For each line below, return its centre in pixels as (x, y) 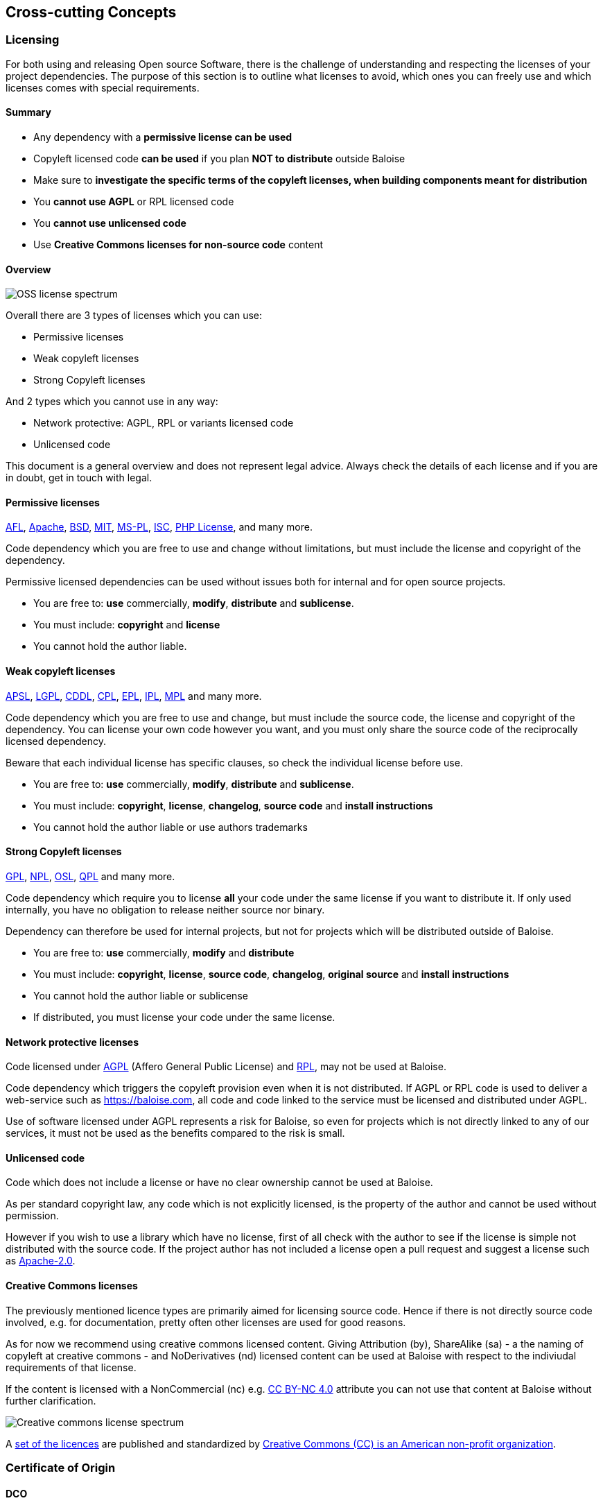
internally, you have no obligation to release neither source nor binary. (165, 909)
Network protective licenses (72, 1042)
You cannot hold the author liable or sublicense (141, 995)
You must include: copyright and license (127, 625)
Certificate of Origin (61, 1467)
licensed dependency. (56, 741)
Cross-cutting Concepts (91, 12)
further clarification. (51, 1400)
